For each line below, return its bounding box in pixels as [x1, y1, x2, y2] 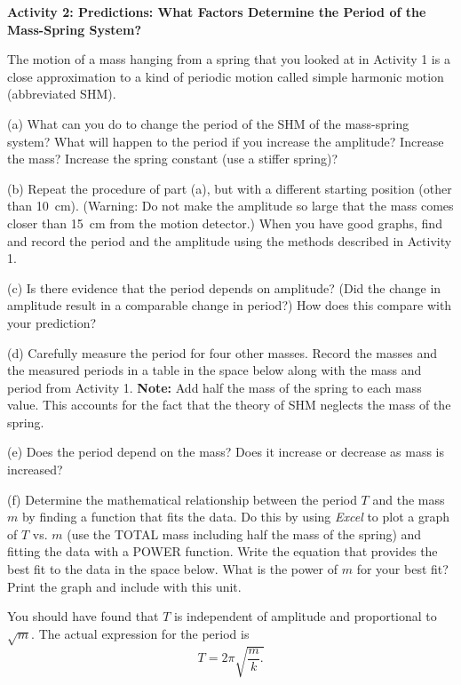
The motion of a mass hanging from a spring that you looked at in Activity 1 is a [7, 50, 450, 68]
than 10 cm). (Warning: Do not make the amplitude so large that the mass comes [7, 196, 454, 215]
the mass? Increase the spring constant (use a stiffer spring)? [7, 149, 338, 168]
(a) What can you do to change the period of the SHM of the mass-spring [7, 114, 409, 132]
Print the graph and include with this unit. [7, 577, 242, 595]
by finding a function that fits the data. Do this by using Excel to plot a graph [21, 507, 450, 526]
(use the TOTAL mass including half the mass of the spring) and [67, 524, 422, 543]
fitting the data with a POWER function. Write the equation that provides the [7, 542, 438, 561]
